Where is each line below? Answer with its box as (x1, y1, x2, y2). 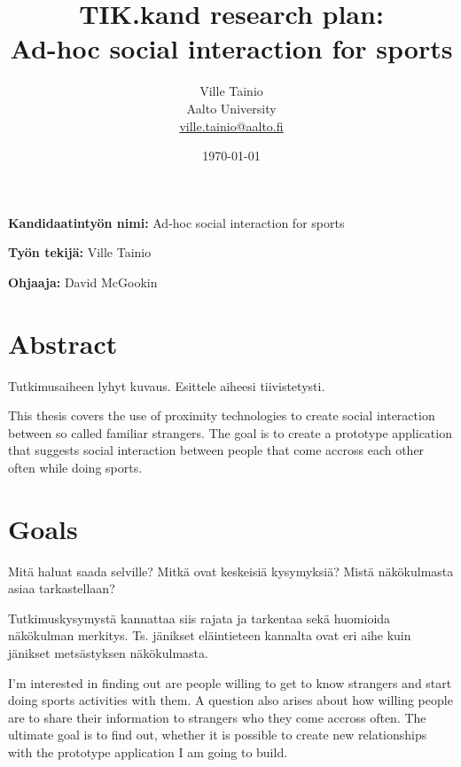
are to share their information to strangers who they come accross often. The (8, 708, 426, 726)
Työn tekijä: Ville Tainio (8, 243, 152, 262)
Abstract (8, 325, 118, 361)
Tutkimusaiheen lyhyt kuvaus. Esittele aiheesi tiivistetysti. (8, 376, 325, 395)
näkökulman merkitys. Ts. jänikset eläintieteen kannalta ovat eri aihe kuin (8, 626, 411, 645)
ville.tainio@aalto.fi (179, 116, 284, 135)
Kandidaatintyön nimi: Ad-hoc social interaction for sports (8, 213, 345, 231)
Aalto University (186, 98, 277, 117)
